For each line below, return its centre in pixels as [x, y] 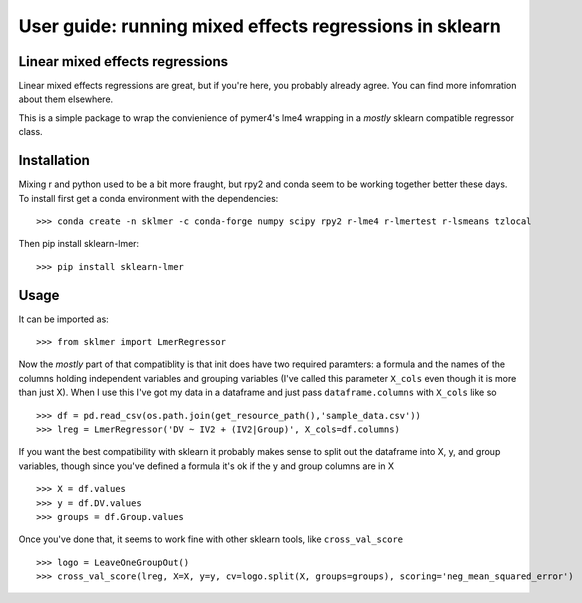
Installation [54, 160]
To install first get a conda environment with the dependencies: [148, 198]
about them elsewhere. [66, 99]
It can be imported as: [63, 319]
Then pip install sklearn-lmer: [79, 244]
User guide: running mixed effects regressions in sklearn [260, 26]
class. [31, 132]
